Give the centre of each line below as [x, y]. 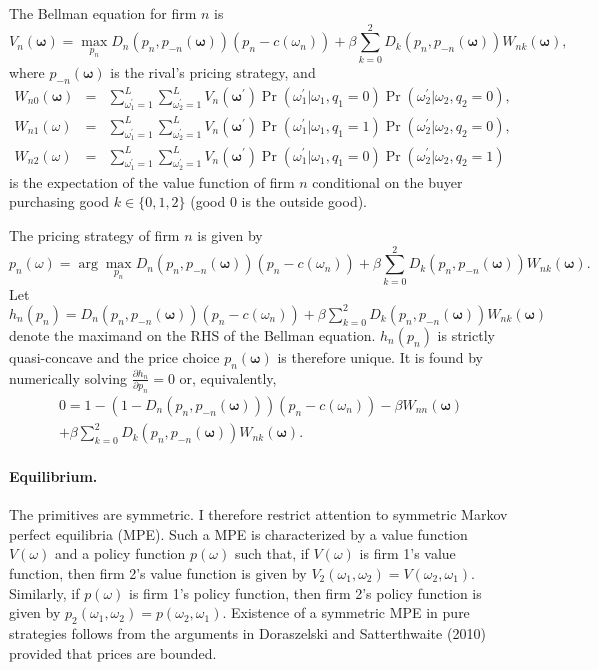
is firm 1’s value [407, 553]
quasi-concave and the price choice [114, 356]
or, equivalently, [228, 377]
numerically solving [68, 377]
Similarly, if [44, 592]
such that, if [271, 553]
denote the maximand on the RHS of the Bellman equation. [192, 334]
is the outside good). [304, 201]
